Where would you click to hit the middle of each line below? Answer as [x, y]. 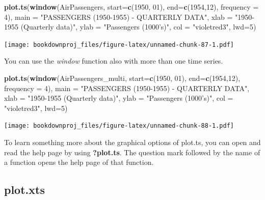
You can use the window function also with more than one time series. [114, 61]
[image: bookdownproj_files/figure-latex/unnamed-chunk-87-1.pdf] [119, 45]
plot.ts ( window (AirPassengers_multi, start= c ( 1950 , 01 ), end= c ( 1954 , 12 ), [122, 78]
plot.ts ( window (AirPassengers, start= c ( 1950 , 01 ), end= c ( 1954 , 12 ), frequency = [131, 7]
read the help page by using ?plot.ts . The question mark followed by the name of [132, 152]
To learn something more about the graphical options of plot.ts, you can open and [132, 142]
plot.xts [24, 190]
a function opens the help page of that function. [79, 162]
